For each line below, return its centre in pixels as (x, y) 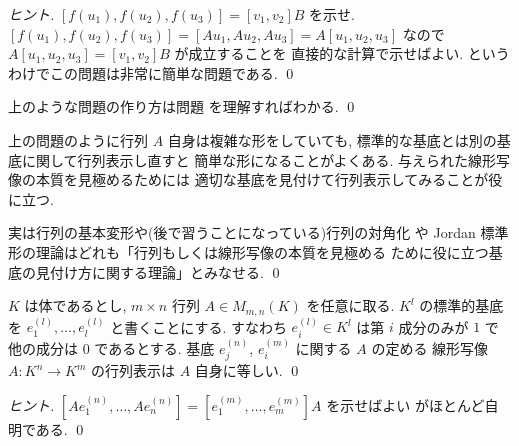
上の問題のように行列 (78, 139)
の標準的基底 (461, 305)
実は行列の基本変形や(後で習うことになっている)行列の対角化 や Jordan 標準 (258, 232)
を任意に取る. (350, 305)
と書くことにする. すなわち (198, 326)
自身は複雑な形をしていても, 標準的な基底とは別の (332, 139)
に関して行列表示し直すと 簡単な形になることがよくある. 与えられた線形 (259, 159)
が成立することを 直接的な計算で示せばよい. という (342, 53)
